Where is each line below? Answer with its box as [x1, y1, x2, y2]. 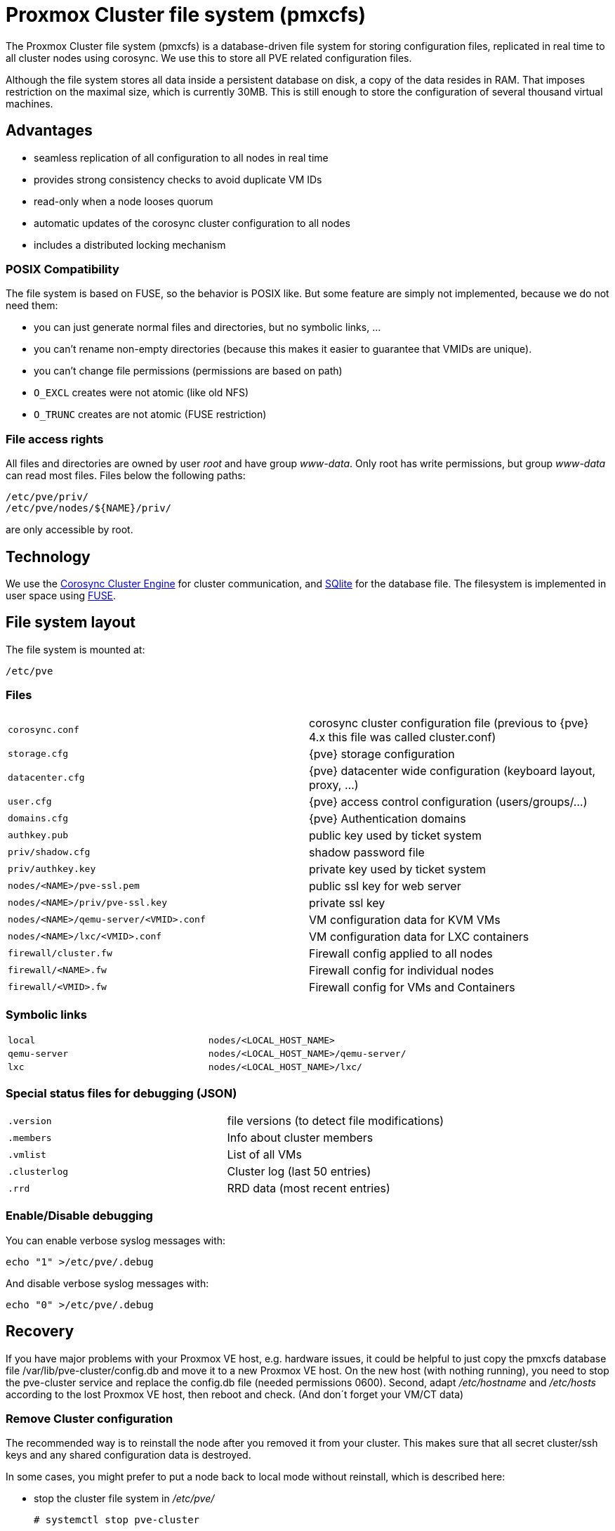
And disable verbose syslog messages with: [6, 1277, 209, 1289]
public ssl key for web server [309, 878, 461, 893]
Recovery [6, 1322, 74, 1341]
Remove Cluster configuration [6, 1412, 173, 1426]
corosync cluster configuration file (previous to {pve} [309, 715, 589, 730]
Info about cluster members [227, 1131, 373, 1145]
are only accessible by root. [6, 523, 133, 536]
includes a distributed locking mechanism [34, 238, 226, 251]
